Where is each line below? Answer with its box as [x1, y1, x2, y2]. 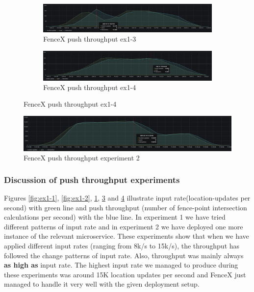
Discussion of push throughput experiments [4, 173, 180, 185]
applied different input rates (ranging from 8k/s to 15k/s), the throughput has [4, 240, 240, 250]
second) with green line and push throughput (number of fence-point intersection [4, 202, 247, 212]
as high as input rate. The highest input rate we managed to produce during [4, 260, 238, 270]
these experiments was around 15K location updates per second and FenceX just [4, 269, 246, 279]
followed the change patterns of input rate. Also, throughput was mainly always [4, 250, 244, 260]
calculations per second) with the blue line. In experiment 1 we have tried [4, 212, 226, 222]
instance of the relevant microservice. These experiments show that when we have [4, 231, 249, 241]
